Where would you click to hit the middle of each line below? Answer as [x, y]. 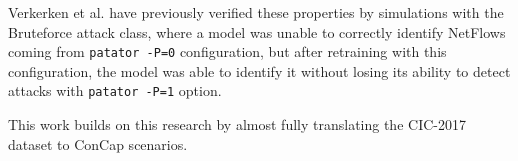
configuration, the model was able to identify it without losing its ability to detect [259, 70]
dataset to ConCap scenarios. [98, 143]
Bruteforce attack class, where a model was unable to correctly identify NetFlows [257, 31]
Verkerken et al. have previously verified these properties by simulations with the [256, 12]
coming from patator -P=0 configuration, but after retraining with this [227, 51]
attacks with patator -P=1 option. [115, 90]
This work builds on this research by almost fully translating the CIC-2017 [237, 124]
